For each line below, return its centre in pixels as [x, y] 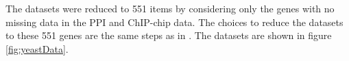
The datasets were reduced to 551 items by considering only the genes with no [170, 8]
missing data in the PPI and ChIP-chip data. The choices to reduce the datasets [174, 22]
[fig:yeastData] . [37, 48]
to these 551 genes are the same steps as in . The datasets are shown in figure [169, 35]
